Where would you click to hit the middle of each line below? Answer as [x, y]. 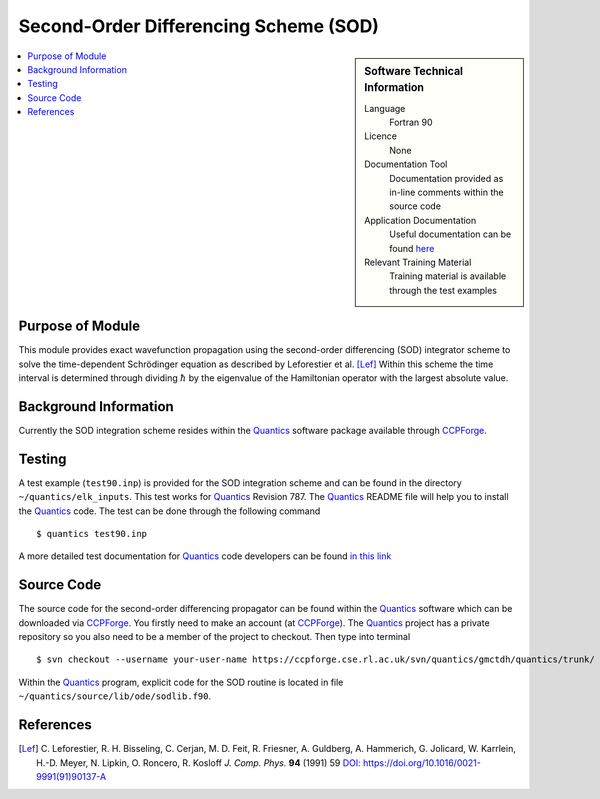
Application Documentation [420, 220]
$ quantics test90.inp [92, 534]
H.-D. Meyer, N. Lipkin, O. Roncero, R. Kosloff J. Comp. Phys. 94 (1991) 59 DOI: [199, 762]
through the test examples [443, 290]
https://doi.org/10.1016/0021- [422, 762]
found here [412, 248]
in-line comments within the [446, 192]
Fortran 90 [411, 122]
